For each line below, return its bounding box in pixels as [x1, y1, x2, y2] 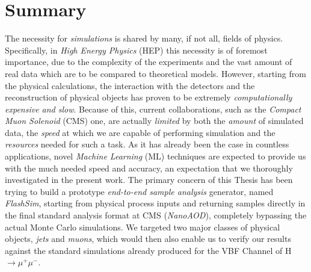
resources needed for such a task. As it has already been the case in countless [5, 138, 289, 150]
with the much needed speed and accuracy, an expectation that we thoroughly [5, 161, 293, 174]
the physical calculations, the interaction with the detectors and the [5, 79, 255, 91]
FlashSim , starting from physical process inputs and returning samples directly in [5, 197, 306, 209]
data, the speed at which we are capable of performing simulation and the [5, 126, 276, 138]
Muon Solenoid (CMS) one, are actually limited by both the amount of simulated [5, 114, 304, 127]
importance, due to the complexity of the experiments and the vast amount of [5, 55, 292, 68]
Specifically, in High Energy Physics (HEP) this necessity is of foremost [5, 43, 268, 56]
